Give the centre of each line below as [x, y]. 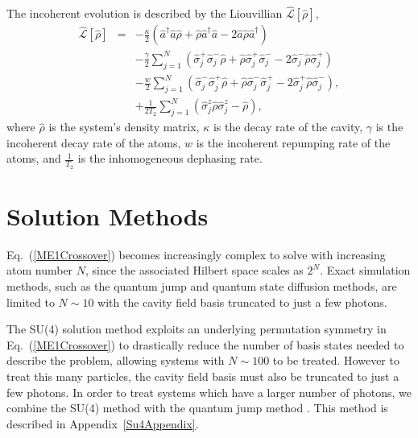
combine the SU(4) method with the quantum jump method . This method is [197, 408]
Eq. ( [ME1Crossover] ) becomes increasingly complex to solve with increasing [196, 254]
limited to [31, 302]
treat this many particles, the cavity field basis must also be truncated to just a [203, 376]
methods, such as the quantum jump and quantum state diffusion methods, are [202, 285]
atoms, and [34, 158]
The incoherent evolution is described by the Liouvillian [145, 13]
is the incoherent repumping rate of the [293, 142]
